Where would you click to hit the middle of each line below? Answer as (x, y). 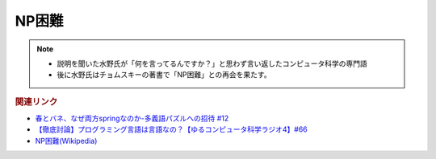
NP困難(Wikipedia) (66, 141)
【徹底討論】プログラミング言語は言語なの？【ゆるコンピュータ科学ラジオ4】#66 (171, 129)
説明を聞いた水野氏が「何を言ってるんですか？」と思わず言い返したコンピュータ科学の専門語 (212, 63)
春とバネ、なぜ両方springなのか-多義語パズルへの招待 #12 (132, 118)
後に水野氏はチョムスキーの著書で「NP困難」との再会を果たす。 (164, 75)
